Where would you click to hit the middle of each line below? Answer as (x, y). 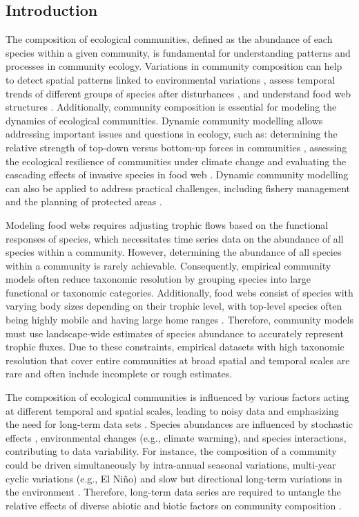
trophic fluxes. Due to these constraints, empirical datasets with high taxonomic (175, 347)
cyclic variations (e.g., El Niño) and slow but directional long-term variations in (174, 478)
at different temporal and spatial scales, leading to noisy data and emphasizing (172, 410)
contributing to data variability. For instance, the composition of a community (171, 451)
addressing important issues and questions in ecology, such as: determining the (172, 134)
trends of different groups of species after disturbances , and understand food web (178, 93)
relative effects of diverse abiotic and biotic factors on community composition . (174, 505)
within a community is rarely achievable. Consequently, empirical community (168, 265)
